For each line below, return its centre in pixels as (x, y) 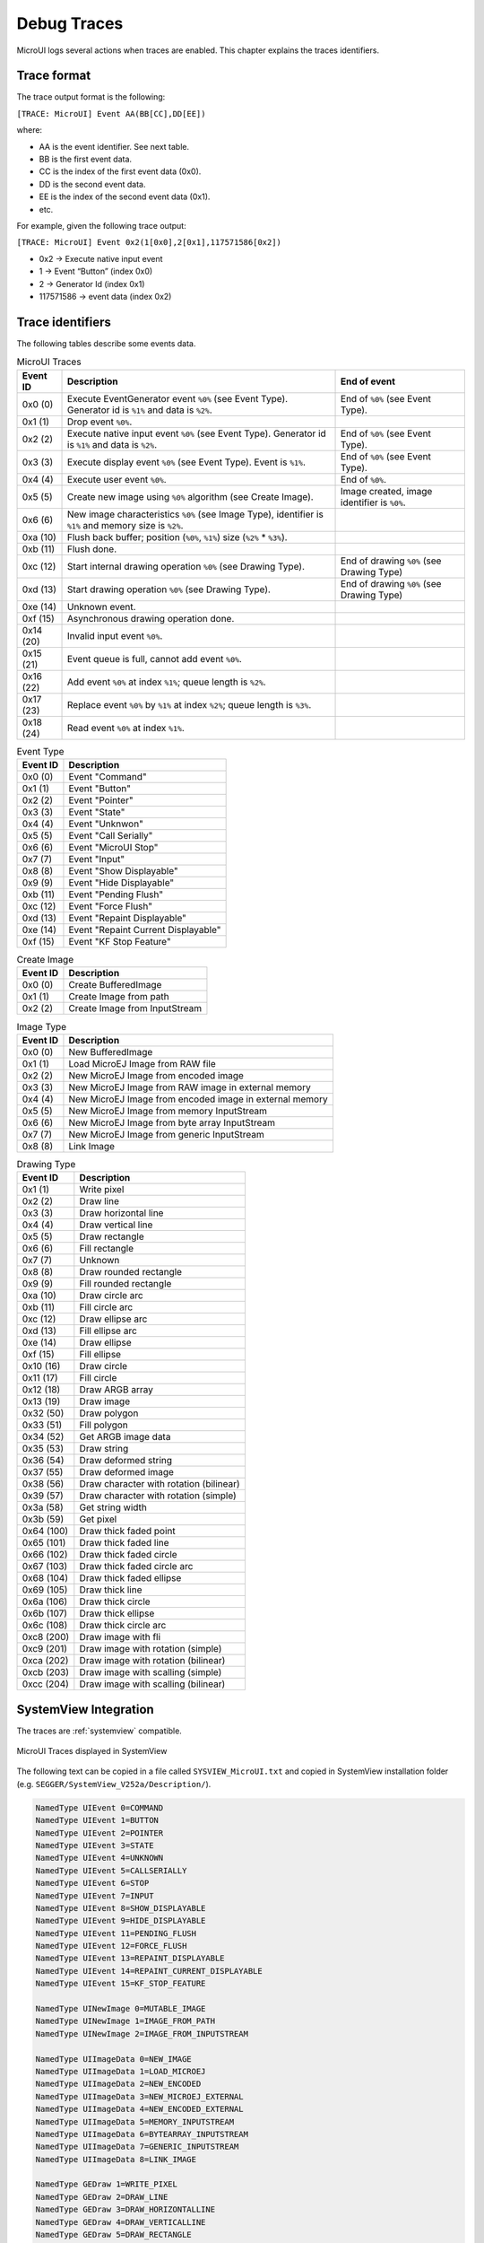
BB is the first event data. (86, 159)
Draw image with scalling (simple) (151, 1672)
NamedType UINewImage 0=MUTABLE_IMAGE (121, 2009)
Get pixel (98, 1519)
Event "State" (97, 812)
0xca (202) (45, 1661)
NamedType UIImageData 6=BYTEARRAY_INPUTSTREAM (142, 2134)
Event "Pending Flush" (116, 895)
